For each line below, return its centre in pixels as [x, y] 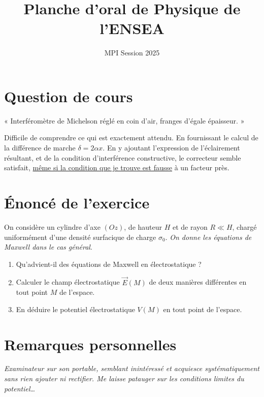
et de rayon [190, 226]
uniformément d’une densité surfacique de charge [80, 237]
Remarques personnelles [90, 344]
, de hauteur [143, 226]
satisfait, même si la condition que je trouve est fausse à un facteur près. [117, 167]
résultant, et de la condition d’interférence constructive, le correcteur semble [123, 157]
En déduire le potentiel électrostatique [75, 309]
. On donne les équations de [208, 237]
